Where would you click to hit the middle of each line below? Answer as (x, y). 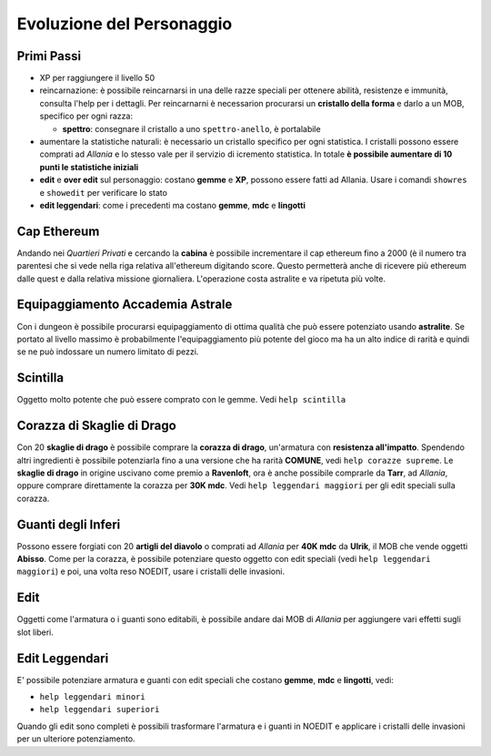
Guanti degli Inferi (69, 524)
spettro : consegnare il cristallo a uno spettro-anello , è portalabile (192, 128)
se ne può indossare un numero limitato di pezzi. (108, 352)
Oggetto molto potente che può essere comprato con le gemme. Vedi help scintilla (181, 400)
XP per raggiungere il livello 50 (97, 78)
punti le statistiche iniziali (89, 167)
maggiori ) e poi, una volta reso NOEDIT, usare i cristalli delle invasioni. (151, 572)
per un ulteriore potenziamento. (76, 739)
